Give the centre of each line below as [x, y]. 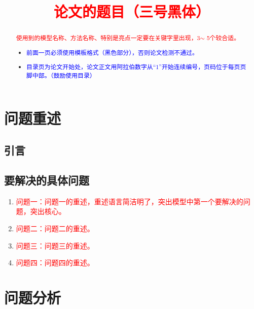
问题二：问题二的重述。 [55, 228]
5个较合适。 [223, 38]
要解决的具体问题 [47, 180]
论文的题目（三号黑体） [132, 11]
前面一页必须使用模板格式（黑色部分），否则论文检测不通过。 [112, 52]
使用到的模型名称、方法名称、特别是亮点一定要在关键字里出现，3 [108, 38]
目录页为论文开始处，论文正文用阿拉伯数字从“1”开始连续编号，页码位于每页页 [136, 67]
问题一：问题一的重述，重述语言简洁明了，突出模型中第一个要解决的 [130, 201]
